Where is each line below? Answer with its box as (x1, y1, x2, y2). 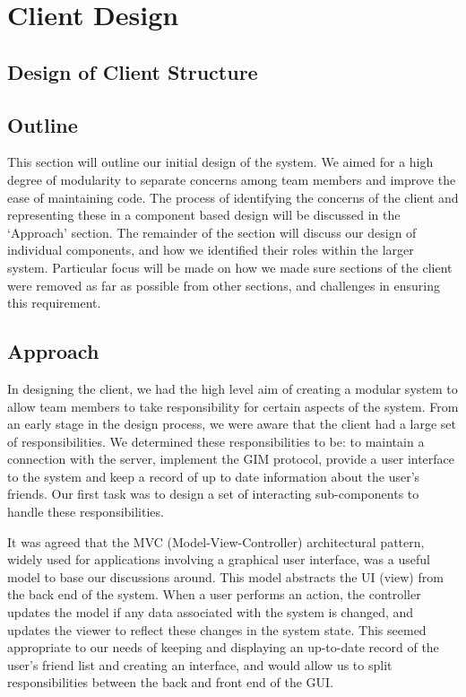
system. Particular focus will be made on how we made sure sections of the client (7, 257, 453, 276)
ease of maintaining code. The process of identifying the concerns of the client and (7, 187, 459, 206)
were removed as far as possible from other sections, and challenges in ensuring (7, 275, 441, 294)
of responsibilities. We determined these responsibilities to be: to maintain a (7, 431, 425, 450)
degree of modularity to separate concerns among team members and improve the (7, 170, 456, 188)
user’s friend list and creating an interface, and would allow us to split (7, 655, 393, 674)
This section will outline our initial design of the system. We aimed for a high (7, 152, 434, 171)
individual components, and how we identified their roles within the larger (7, 240, 414, 259)
